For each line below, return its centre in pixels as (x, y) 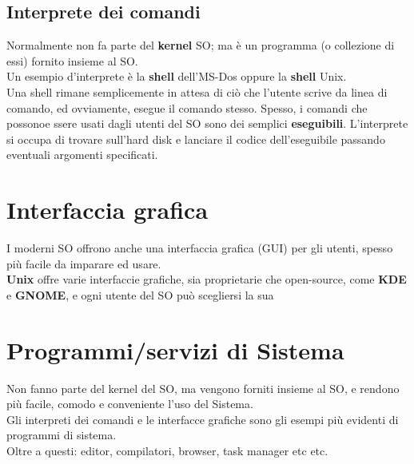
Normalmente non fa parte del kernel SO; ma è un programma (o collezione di (201, 45)
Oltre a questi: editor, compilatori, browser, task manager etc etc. (167, 450)
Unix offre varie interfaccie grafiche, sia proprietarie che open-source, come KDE (207, 279)
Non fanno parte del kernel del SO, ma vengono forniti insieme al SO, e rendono (203, 388)
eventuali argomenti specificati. (82, 155)
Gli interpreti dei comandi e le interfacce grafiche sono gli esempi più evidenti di (203, 419)
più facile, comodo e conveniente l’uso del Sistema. (130, 404)
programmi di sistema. (62, 435)
